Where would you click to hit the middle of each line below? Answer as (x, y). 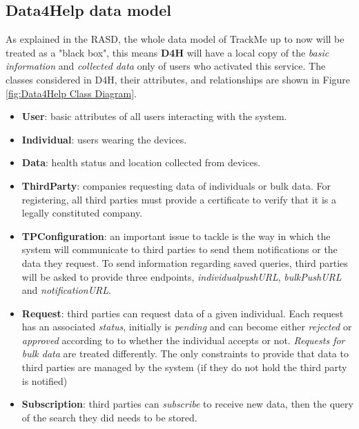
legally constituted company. (82, 213)
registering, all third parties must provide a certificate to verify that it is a (179, 199)
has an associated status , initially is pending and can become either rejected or (187, 327)
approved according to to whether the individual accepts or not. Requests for (183, 340)
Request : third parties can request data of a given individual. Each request (183, 313)
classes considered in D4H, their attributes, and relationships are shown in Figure (178, 79)
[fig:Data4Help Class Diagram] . (71, 93)
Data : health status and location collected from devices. (141, 162)
